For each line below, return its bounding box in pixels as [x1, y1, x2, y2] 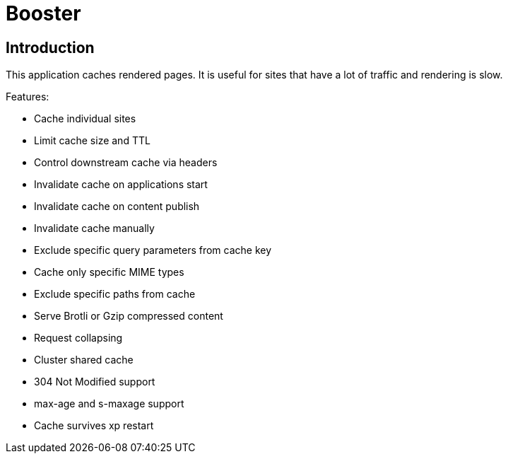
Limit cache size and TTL [34, 134, 150, 147]
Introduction [6, 38, 95, 57]
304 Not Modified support [34, 376, 155, 388]
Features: [6, 91, 49, 103]
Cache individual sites [34, 112, 136, 125]
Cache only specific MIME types [34, 266, 184, 279]
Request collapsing [34, 332, 123, 344]
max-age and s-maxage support [34, 397, 184, 410]
